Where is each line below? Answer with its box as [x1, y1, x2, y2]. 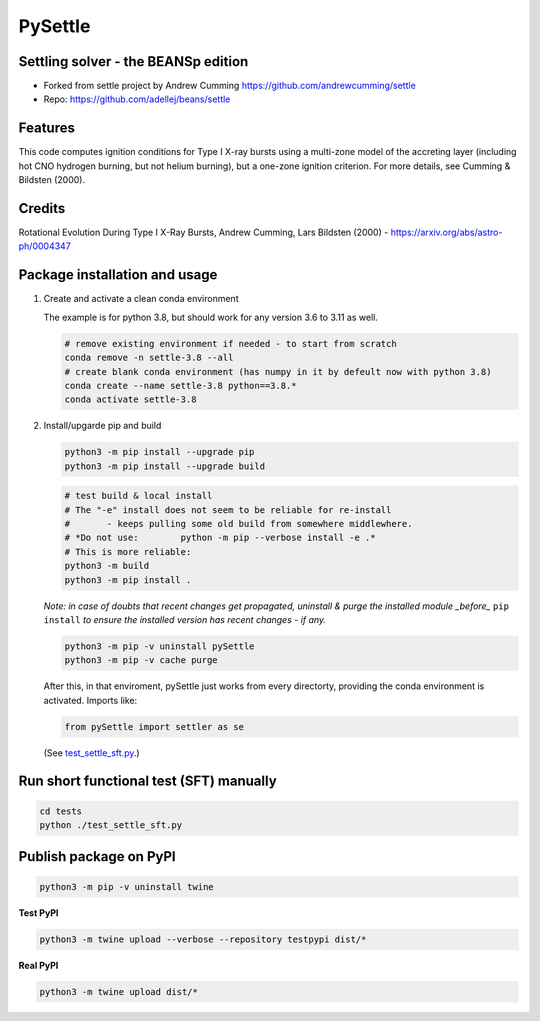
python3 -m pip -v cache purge [64, 655, 219, 666]
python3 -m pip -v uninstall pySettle [64, 640, 255, 652]
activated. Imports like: [43, 694, 138, 706]
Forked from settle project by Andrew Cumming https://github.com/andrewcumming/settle [43, 80, 417, 92]
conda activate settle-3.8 [64, 394, 197, 405]
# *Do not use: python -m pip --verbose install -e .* [64, 532, 376, 544]
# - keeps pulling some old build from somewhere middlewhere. [64, 518, 413, 529]
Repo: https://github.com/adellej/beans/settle [43, 93, 231, 105]
